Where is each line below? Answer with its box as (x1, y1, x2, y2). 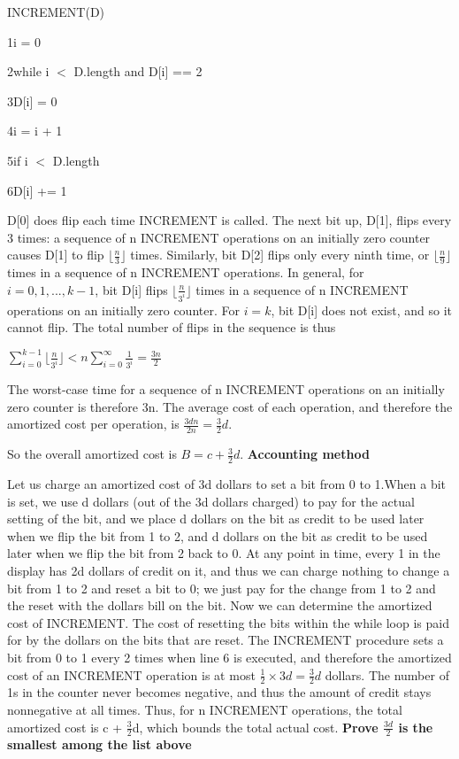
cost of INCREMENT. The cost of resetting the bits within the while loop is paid (7, 613, 449, 631)
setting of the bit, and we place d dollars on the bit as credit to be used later (7, 509, 425, 528)
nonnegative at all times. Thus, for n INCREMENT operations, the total (7, 701, 402, 718)
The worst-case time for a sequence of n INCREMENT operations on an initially (7, 380, 445, 399)
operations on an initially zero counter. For (7, 300, 240, 319)
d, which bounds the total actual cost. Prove (132, 717, 379, 736)
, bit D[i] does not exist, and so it (271, 300, 453, 319)
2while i (7, 62, 50, 81)
